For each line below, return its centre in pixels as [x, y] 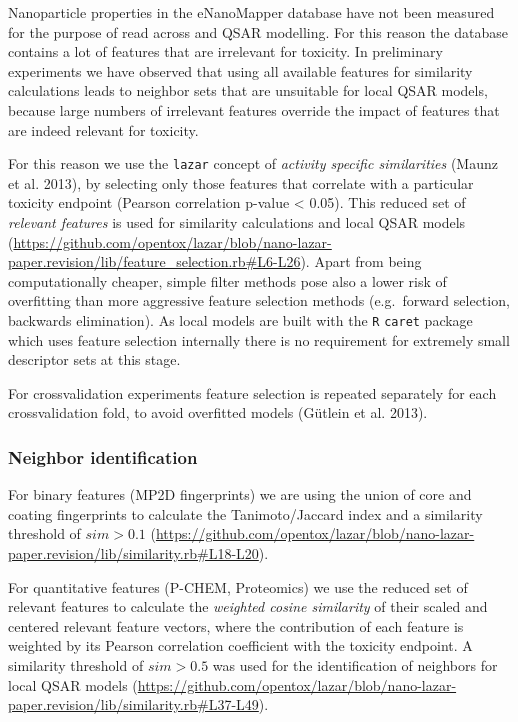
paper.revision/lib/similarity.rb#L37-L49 [133, 704]
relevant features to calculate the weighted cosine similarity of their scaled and [248, 606]
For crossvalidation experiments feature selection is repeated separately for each [252, 392]
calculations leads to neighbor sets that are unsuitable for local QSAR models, [248, 90]
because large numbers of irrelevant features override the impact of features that [254, 109]
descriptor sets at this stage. [94, 359]
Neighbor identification [103, 456]
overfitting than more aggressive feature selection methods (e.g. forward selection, [259, 300]
